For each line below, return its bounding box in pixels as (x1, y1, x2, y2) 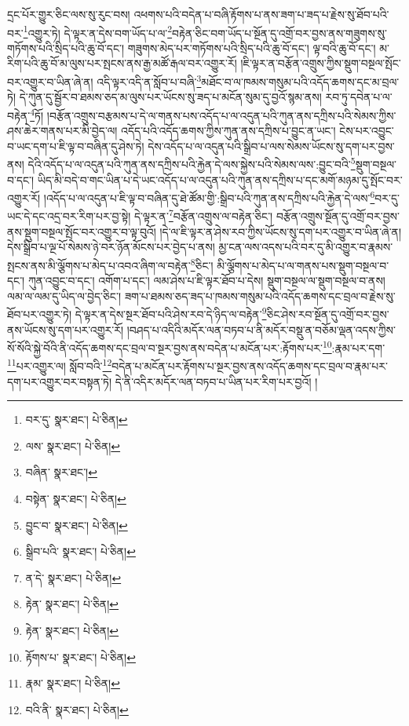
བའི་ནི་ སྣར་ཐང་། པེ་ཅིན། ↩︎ (25, 701, 129, 717)
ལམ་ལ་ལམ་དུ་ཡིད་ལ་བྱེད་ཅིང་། (7, 287, 121, 304)
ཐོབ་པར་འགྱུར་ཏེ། (7, 305, 71, 322)
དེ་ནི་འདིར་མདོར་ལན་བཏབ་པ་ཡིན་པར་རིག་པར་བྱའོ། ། (115, 373, 318, 389)
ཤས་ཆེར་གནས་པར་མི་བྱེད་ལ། (7, 122, 118, 139)
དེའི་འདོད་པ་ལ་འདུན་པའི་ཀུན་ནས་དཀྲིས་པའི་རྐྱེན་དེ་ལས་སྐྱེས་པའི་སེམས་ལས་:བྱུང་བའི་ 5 (27, 154, 356, 172)
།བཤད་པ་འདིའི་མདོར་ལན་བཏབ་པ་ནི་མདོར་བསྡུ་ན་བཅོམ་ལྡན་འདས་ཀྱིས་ (126, 321, 396, 337)
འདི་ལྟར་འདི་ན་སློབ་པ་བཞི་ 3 (97, 71, 202, 89)
